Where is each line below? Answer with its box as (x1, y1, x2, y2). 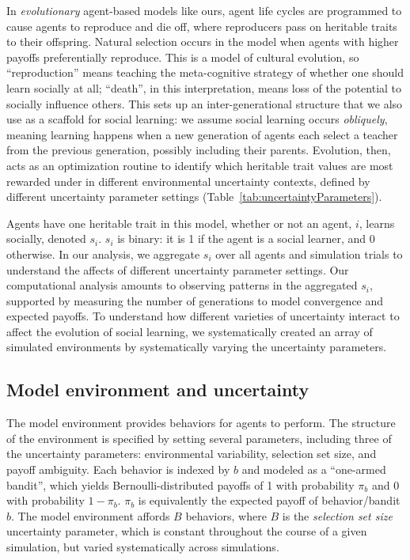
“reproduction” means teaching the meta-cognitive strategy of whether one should (6, 64, 404, 81)
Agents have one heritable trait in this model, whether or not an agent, (6, 214, 352, 231)
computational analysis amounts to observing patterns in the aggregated (6, 277, 358, 293)
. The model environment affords (11, 507, 170, 524)
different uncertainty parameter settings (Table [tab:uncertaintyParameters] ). (6, 188, 382, 205)
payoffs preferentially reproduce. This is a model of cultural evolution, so (6, 48, 359, 65)
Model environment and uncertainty (6, 377, 309, 402)
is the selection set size (282, 507, 393, 524)
